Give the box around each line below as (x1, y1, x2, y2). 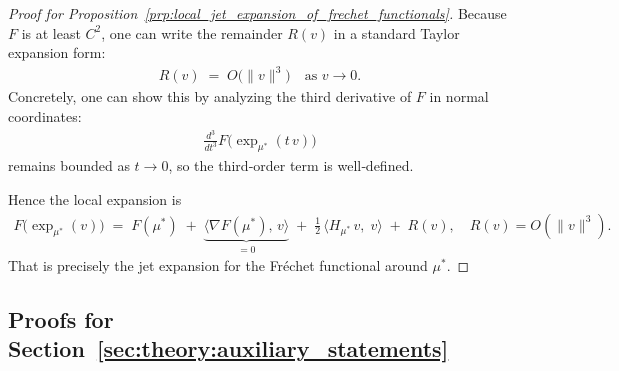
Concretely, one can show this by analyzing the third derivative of (8, 86, 412, 107)
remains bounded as (8, 155, 130, 176)
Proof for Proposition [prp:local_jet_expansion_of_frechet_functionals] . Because (8, 3, 507, 23)
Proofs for (8, 304, 114, 335)
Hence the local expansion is (8, 189, 182, 209)
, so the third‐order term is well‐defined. (168, 155, 414, 176)
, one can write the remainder (101, 22, 283, 43)
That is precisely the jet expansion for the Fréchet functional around (8, 255, 428, 276)
